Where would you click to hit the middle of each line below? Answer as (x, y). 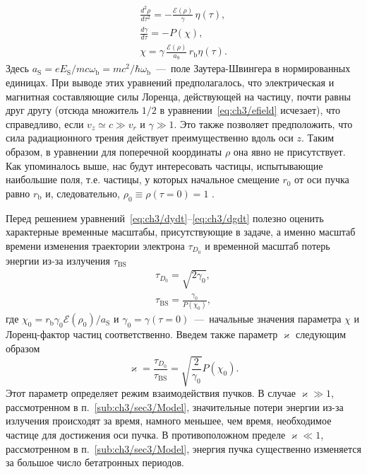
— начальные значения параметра (268, 319)
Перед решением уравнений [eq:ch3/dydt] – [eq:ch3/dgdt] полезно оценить (165, 218)
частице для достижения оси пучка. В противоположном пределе (146, 434)
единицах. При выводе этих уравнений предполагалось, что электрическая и (170, 82)
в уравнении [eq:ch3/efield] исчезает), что (250, 110)
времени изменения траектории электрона (95, 245)
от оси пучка (322, 179)
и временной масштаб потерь (267, 245)
